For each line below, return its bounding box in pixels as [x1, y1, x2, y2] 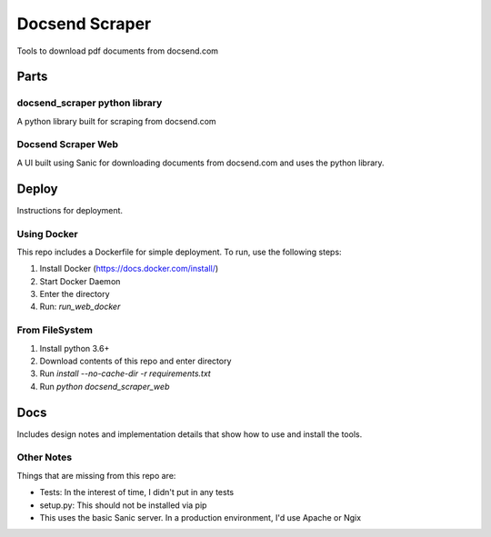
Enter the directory [39, 289, 110, 300]
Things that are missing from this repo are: [16, 470, 176, 481]
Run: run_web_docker [39, 301, 121, 313]
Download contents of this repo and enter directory [39, 355, 232, 366]
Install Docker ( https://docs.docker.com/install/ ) [39, 264, 219, 274]
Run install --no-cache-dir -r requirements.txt [39, 368, 211, 379]
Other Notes [16, 451, 73, 463]
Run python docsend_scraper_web [39, 381, 170, 392]
